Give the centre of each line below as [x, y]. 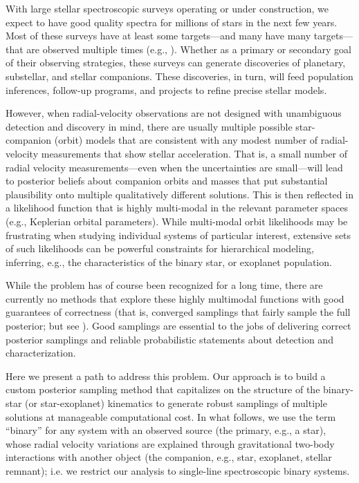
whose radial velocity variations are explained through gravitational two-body [170, 443]
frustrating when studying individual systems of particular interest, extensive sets [178, 235]
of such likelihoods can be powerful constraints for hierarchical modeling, [160, 248]
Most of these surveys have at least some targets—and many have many [158, 36]
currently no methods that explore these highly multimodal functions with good [175, 298]
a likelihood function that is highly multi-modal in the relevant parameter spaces [177, 208]
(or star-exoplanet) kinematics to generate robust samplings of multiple [176, 403]
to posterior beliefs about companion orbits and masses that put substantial [167, 181]
